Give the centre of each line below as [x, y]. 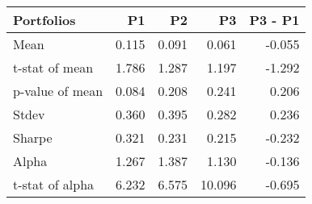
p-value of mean [58, 91]
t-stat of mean [53, 67]
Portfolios [44, 20]
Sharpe [33, 137]
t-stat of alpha [54, 184]
